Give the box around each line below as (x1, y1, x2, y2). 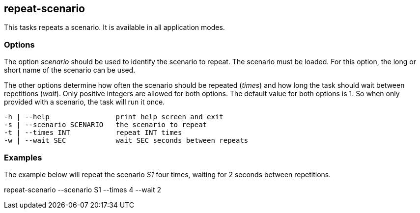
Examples (4, 152, 42, 162)
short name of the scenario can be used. (4, 66, 136, 75)
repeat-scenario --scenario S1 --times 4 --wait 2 (4, 185, 162, 194)
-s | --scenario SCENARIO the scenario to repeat (4, 121, 207, 129)
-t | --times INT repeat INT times (4, 129, 182, 137)
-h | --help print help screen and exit (4, 113, 224, 121)
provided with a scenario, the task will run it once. (4, 98, 165, 106)
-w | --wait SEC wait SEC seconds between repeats (4, 136, 249, 145)
